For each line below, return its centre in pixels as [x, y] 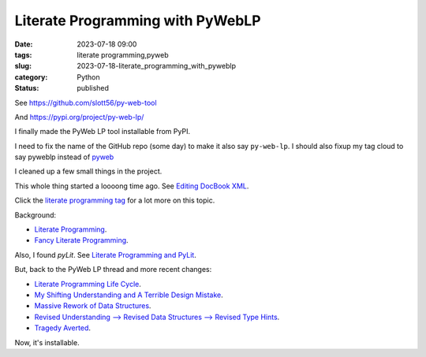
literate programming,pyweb [123, 54]
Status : [27, 88]
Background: [35, 215]
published [93, 88]
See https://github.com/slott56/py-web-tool [86, 102]
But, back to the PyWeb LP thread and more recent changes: [113, 270]
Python [88, 77]
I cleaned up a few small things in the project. [88, 171]
